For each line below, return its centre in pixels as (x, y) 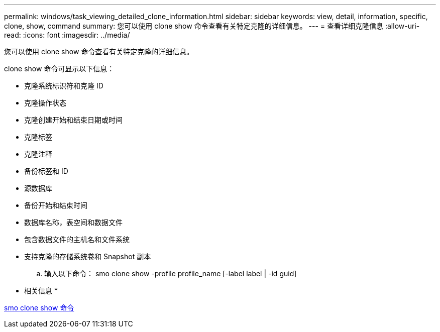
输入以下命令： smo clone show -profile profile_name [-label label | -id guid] (171, 273)
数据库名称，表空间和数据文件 (73, 222)
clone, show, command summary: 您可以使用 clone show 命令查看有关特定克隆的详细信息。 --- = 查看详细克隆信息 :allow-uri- (212, 26)
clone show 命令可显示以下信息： (59, 69)
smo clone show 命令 (39, 308)
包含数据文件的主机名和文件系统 (77, 239)
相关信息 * (41, 291)
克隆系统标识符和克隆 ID (64, 86)
